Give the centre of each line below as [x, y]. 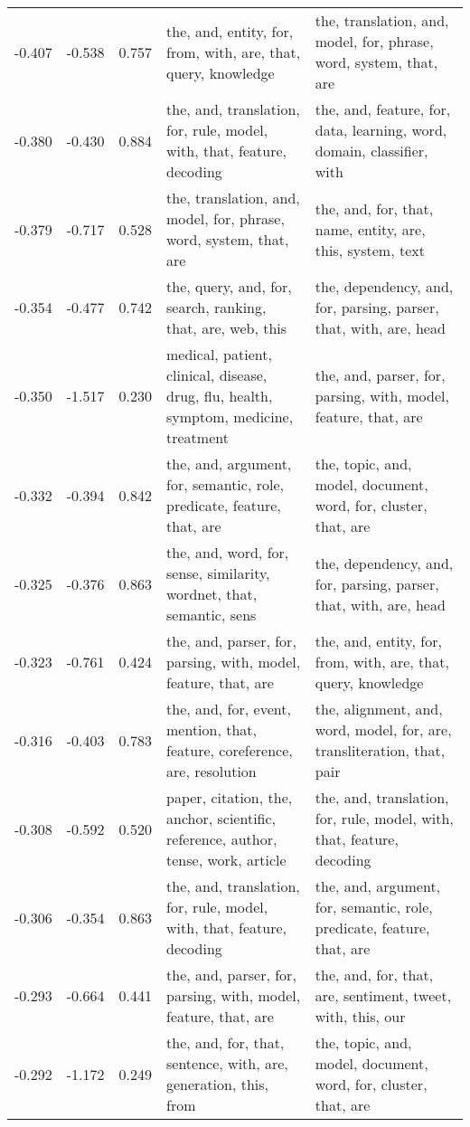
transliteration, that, [380, 750]
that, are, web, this [227, 328]
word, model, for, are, [383, 729]
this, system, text [370, 250]
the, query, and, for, [229, 286]
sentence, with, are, [227, 1063]
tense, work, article [226, 860]
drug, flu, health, [220, 396]
